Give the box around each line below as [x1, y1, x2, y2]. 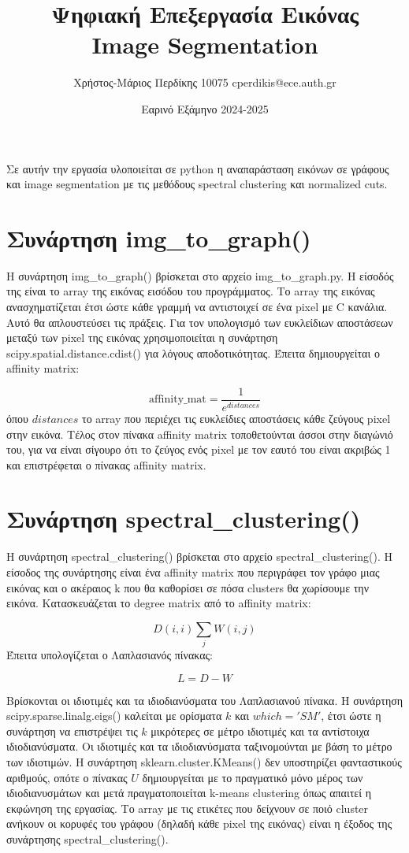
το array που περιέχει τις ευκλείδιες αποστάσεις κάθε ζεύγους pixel [82, 410, 391, 426]
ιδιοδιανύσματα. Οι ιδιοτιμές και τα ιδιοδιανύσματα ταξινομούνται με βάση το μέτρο [6, 738, 392, 755]
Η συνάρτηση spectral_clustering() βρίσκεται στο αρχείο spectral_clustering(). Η [6, 548, 393, 565]
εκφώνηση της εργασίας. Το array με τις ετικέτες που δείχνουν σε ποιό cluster [6, 799, 369, 816]
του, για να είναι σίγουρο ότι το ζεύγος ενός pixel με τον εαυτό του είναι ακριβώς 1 [6, 441, 391, 458]
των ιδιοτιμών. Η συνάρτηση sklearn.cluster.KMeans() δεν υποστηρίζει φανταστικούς [6, 754, 402, 770]
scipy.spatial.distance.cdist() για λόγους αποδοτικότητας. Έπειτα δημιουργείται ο [6, 344, 380, 361]
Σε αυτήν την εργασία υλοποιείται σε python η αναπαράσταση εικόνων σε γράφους [6, 160, 389, 176]
